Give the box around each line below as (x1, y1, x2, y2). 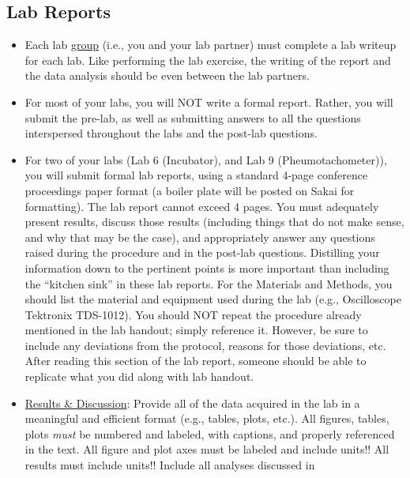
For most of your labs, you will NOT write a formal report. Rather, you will (24, 93, 393, 110)
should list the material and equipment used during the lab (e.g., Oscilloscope (24, 291, 401, 307)
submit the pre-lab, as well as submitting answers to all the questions (24, 109, 361, 126)
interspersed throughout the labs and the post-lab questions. (24, 125, 318, 141)
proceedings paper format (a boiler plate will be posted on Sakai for (24, 182, 355, 198)
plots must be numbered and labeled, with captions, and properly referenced (24, 425, 395, 442)
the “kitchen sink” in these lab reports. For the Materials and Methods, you (24, 275, 393, 292)
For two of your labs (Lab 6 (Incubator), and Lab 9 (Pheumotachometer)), (24, 151, 387, 167)
